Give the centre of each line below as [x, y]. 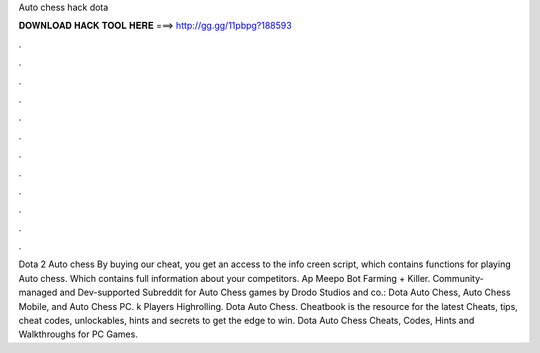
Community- [458, 278]
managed [38, 292]
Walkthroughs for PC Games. [78, 334]
